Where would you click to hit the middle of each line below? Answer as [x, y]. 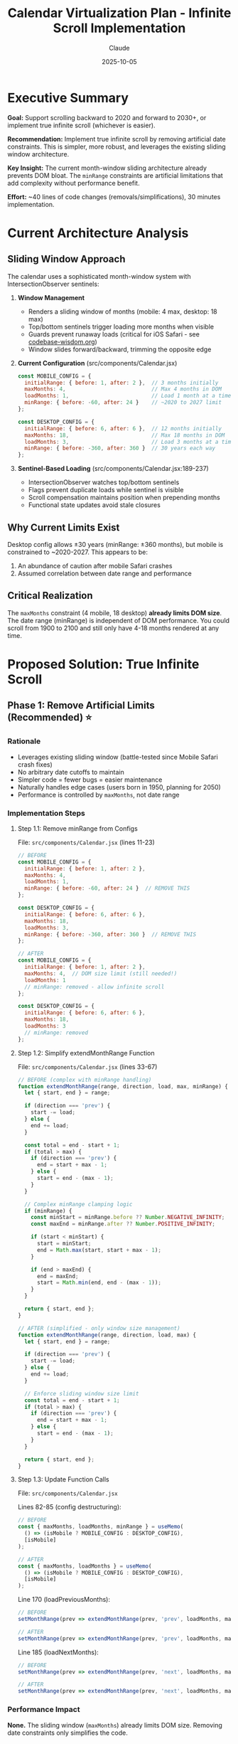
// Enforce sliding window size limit [82, 1393]
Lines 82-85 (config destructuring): [70, 1507]
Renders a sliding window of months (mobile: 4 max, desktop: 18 [123, 312]
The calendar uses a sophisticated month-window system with [99, 276]
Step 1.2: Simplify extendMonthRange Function [86, 1053]
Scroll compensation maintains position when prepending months [124, 498]
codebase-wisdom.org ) [63, 341]
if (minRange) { [48, 1211]
